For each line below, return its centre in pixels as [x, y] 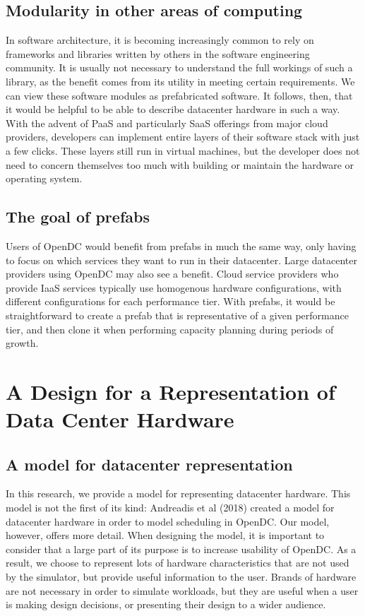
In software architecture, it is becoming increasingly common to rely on [160, 40]
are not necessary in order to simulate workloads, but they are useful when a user [182, 590]
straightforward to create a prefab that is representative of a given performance [177, 315]
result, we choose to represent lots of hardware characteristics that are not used [178, 563]
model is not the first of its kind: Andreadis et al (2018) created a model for [170, 508]
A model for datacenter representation [149, 464]
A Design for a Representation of [170, 391]
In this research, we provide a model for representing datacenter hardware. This [178, 493]
